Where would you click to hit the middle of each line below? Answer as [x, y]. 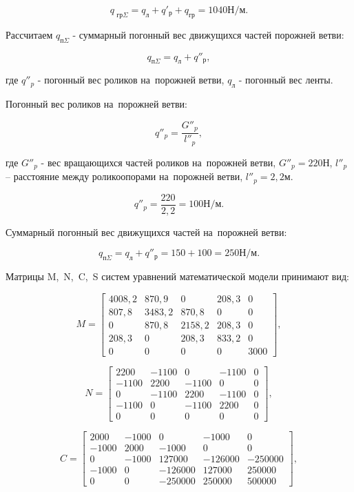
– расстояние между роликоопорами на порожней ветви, [124, 176]
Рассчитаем [29, 34]
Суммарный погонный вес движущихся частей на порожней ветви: [146, 232]
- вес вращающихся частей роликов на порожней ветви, [158, 162]
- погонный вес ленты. [286, 80]
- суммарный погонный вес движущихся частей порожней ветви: [208, 34]
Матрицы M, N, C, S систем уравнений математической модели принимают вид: [177, 276]
